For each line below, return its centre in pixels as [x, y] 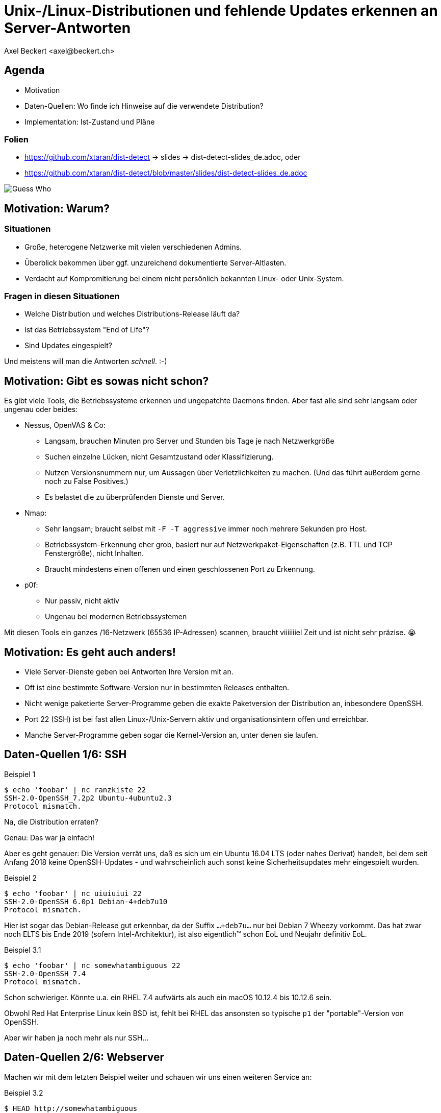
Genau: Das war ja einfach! [49, 837]
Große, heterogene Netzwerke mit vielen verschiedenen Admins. [133, 247]
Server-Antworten [68, 28]
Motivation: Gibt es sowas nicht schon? [107, 381]
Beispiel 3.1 [23, 950]
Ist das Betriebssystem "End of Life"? [87, 330]
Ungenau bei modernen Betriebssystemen [116, 617]
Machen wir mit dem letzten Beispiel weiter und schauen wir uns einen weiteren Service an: [158, 1077]
